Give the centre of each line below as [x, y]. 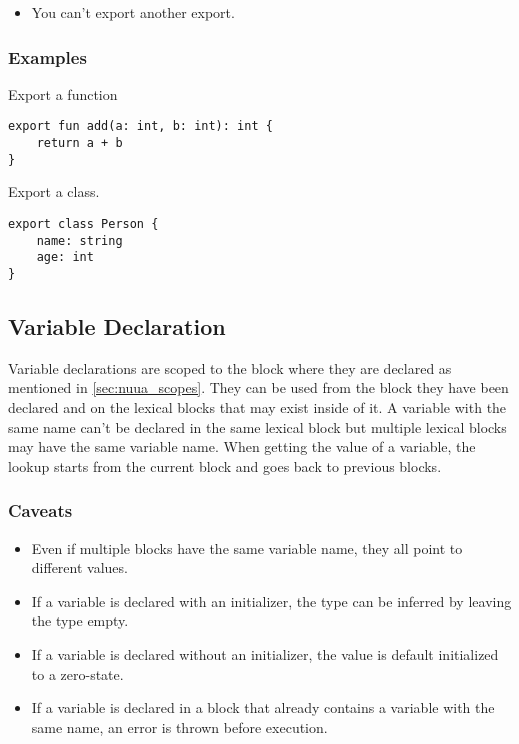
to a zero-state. [77, 673]
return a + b [79, 143]
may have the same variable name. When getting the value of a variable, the [242, 446]
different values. [79, 567]
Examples [47, 56]
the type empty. [80, 620]
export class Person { [83, 223]
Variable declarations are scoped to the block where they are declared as [230, 367]
